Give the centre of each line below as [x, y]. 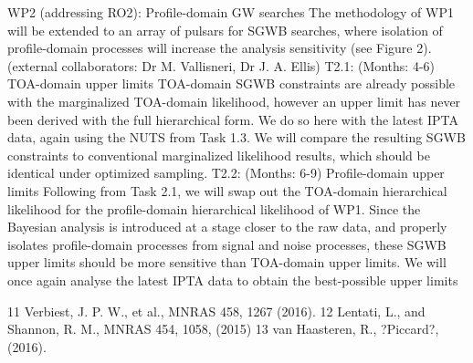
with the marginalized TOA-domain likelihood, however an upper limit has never [234, 101]
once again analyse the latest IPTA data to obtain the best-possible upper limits [233, 280]
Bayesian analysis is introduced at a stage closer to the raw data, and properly [227, 227]
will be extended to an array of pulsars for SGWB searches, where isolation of [225, 30]
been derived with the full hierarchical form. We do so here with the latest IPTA [233, 119]
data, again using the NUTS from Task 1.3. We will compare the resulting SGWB [236, 137]
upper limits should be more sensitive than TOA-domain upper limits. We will [227, 262]
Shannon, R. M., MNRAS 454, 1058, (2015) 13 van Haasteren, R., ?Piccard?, [223, 329]
